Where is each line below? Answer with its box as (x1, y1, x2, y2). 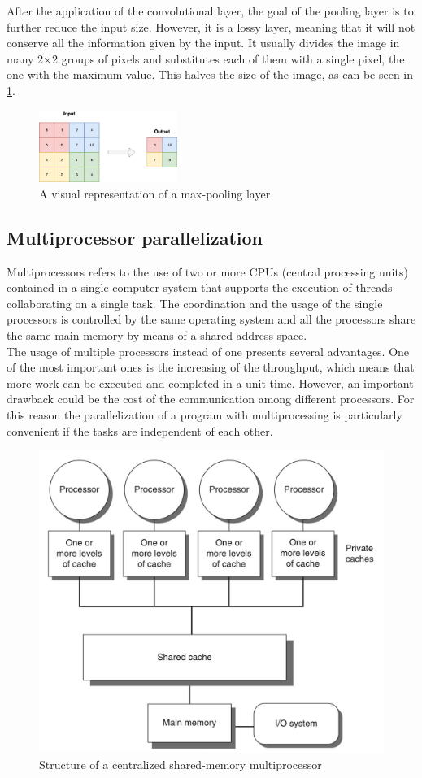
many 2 (7, 50, 44, 67)
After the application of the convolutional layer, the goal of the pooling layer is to (7, 2, 414, 19)
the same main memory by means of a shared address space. (7, 326, 307, 343)
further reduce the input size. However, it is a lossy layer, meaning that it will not (7, 18, 415, 35)
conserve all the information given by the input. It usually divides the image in (7, 34, 400, 51)
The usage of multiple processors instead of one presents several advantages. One (7, 342, 410, 359)
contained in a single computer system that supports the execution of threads (7, 279, 393, 296)
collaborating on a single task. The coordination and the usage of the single (7, 294, 383, 311)
